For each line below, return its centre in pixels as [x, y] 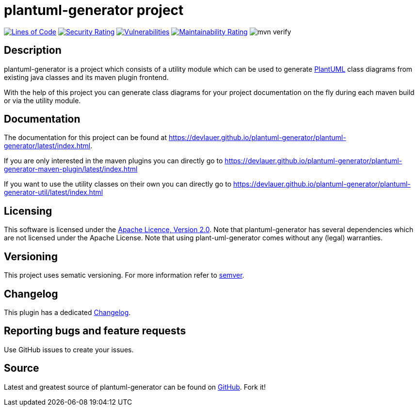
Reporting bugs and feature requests [95, 331]
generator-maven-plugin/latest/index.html [71, 169]
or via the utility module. [42, 100]
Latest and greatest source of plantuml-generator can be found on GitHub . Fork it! [135, 387]
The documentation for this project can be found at [86, 138]
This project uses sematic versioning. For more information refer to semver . [124, 275]
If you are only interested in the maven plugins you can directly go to [113, 161]
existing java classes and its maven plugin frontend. [86, 77]
